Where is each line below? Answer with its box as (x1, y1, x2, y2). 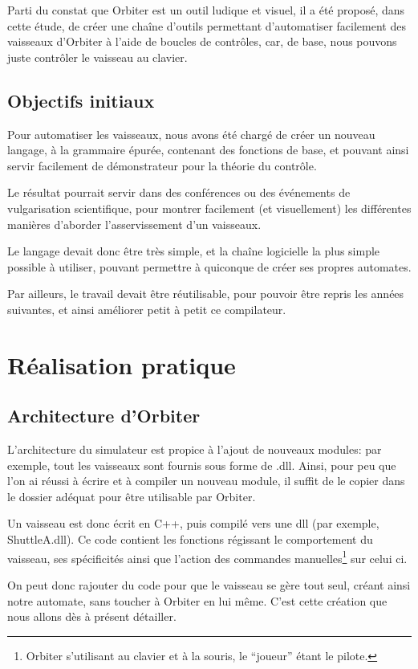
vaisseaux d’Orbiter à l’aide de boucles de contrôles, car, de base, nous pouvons (7, 33, 397, 50)
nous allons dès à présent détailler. (7, 608, 177, 625)
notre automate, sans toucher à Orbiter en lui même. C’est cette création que (7, 592, 388, 609)
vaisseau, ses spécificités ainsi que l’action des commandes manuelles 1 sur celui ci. (7, 547, 408, 566)
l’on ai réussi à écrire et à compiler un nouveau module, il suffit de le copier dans (7, 472, 405, 489)
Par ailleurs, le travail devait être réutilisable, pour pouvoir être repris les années (7, 285, 404, 302)
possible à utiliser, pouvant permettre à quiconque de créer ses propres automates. (7, 258, 412, 275)
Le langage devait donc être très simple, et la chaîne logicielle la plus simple (7, 243, 380, 259)
